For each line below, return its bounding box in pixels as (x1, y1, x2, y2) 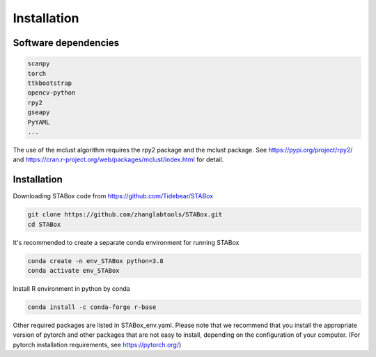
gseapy (27, 109, 50, 116)
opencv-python (27, 89, 76, 97)
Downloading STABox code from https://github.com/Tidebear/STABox (13, 192, 214, 200)
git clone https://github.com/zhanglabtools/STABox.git (27, 211, 223, 219)
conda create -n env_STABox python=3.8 (27, 257, 164, 264)
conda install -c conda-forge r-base (27, 303, 157, 311)
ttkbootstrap (27, 79, 72, 87)
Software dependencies (13, 37, 120, 49)
